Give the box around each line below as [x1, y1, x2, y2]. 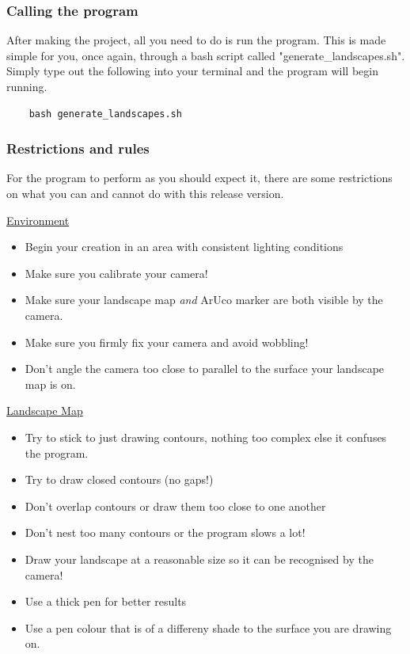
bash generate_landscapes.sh [28, 108, 182, 120]
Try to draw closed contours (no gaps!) [25, 471, 214, 488]
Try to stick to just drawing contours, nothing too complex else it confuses [25, 428, 387, 445]
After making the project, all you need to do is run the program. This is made [6, 32, 386, 48]
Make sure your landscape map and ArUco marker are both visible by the [25, 291, 383, 308]
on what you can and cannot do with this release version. [6, 185, 284, 201]
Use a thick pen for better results [25, 593, 187, 610]
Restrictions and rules [6, 139, 150, 158]
